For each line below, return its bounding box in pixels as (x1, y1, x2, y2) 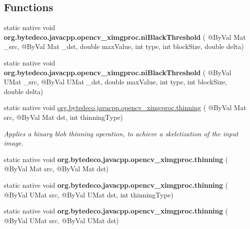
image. (4, 138, 24, 148)
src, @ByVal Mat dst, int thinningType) (4, 112, 123, 122)
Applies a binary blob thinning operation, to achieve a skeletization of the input (4, 128, 238, 138)
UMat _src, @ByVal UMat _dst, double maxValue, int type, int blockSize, (4, 77, 227, 87)
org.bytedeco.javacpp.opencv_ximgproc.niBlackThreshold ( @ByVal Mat (4, 32, 246, 42)
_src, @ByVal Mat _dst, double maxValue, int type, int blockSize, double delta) (4, 41, 244, 51)
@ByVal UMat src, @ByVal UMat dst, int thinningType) (4, 189, 173, 199)
